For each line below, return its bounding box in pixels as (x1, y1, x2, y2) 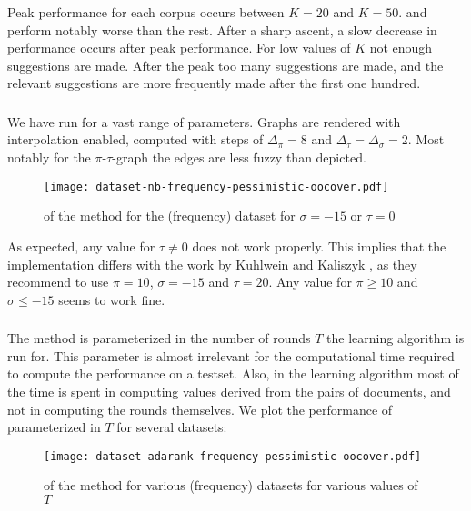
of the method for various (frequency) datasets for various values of (44, 476, 418, 495)
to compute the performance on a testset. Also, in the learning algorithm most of (7, 364, 459, 383)
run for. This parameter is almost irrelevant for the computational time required (7, 346, 455, 365)
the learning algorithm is (326, 329, 465, 348)
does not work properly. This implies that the (192, 236, 446, 255)
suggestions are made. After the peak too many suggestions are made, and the (7, 55, 444, 74)
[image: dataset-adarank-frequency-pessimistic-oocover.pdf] (44, 449, 422, 463)
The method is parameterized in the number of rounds (7, 329, 311, 348)
